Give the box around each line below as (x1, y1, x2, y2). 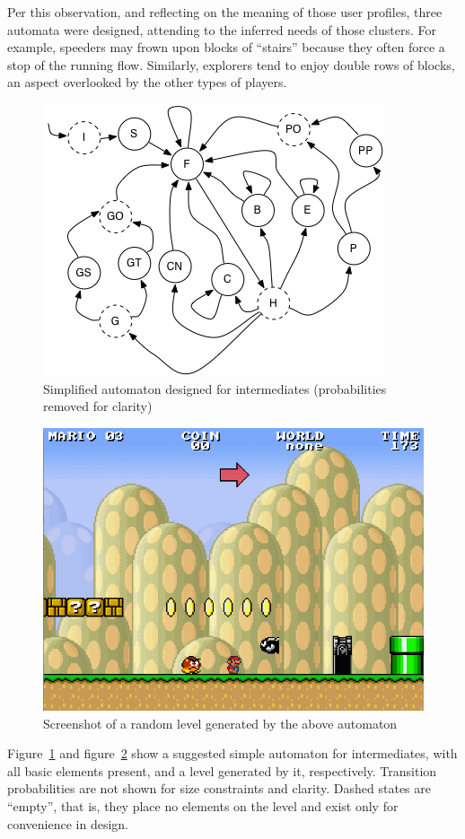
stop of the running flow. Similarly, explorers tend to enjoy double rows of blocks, (7, 55, 455, 74)
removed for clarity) (43, 397, 153, 415)
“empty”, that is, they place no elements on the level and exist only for (7, 797, 399, 816)
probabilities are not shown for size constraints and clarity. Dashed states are (7, 779, 431, 798)
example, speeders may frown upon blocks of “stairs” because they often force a (7, 38, 445, 57)
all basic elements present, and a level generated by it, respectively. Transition (7, 761, 437, 780)
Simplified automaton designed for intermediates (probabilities (43, 379, 387, 398)
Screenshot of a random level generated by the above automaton (43, 713, 398, 732)
